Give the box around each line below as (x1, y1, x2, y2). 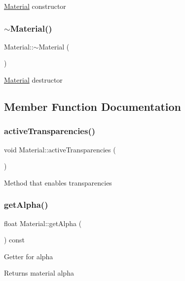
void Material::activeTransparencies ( (4, 144, 116, 154)
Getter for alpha (4, 251, 53, 261)
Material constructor (4, 1, 66, 11)
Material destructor (4, 75, 63, 85)
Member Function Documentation (4, 98, 182, 114)
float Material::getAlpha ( (4, 218, 82, 228)
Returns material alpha (4, 268, 74, 278)
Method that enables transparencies (4, 177, 112, 187)
